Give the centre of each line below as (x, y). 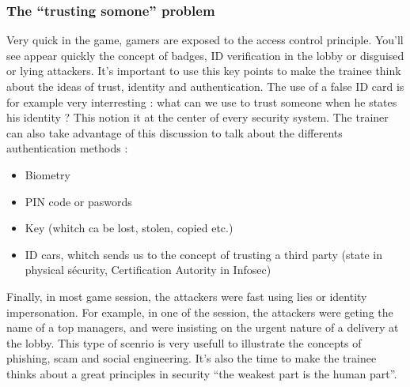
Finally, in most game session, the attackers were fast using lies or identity (187, 296)
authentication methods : (67, 148)
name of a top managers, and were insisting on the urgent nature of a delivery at (203, 327)
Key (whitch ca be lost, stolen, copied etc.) (129, 228)
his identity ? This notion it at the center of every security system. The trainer (197, 117)
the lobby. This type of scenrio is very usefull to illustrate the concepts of (184, 342)
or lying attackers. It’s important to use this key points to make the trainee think (204, 71)
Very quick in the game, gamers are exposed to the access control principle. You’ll (205, 40)
